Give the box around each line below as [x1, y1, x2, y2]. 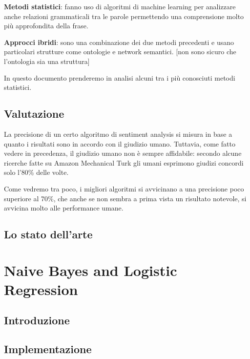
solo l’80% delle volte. [4, 167, 69, 177]
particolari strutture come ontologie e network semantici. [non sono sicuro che [4, 46, 236, 57]
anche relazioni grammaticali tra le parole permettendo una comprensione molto [4, 11, 244, 21]
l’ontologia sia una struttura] [4, 56, 90, 66]
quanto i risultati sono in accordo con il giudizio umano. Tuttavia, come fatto [4, 138, 235, 148]
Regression [4, 279, 78, 299]
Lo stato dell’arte [4, 227, 93, 242]
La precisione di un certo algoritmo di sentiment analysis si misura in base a [4, 128, 232, 139]
